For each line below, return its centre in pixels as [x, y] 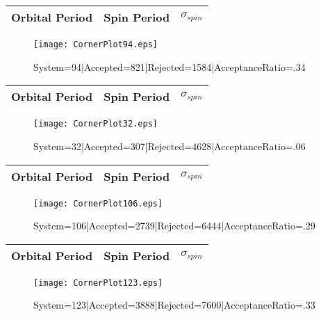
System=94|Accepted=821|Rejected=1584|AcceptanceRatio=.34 [170, 66]
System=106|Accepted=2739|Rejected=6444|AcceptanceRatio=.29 [174, 226]
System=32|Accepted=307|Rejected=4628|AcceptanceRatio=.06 [170, 146]
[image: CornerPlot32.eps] [96, 124]
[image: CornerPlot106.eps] [98, 203]
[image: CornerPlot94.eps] [96, 44]
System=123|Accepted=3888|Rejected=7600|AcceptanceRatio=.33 [174, 305]
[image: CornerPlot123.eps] [98, 283]
